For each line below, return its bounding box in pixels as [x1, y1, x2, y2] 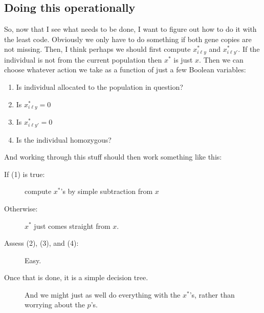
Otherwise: [4, 203, 38, 213]
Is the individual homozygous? [16, 134, 112, 145]
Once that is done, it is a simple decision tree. [4, 272, 148, 283]
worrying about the [25, 299, 85, 310]
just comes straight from [34, 220, 111, 231]
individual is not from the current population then [4, 54, 162, 65]
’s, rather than [189, 289, 235, 300]
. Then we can [199, 54, 244, 65]
